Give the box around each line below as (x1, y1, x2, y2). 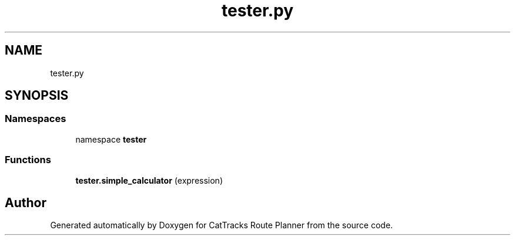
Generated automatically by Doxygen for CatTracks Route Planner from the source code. (50, 220, 393, 231)
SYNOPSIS (5, 88, 69, 103)
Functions (5, 154, 51, 166)
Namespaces (5, 113, 66, 125)
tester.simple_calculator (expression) (75, 175, 223, 185)
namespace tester (75, 134, 147, 144)
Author (5, 195, 46, 210)
